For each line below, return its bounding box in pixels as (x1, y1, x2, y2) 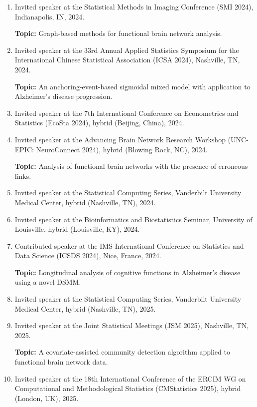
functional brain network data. (14, 357, 108, 367)
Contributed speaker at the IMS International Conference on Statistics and (14, 240, 244, 251)
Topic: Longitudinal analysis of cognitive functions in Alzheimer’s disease (14, 267, 241, 277)
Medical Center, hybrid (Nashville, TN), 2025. (14, 303, 156, 314)
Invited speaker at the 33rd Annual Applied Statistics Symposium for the (14, 44, 239, 55)
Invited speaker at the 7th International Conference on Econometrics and (14, 107, 239, 118)
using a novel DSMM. (14, 277, 81, 287)
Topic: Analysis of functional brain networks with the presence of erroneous (14, 161, 248, 171)
